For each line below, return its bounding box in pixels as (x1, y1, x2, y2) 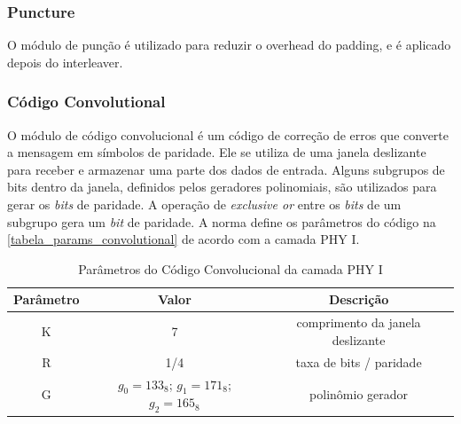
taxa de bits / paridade (295, 352, 422, 371)
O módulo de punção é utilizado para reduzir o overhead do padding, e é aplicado (7, 35, 451, 54)
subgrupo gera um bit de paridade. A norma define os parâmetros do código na (7, 212, 436, 231)
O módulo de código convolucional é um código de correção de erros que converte (7, 125, 449, 144)
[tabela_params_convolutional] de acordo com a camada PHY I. (7, 230, 360, 248)
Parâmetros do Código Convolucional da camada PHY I (78, 259, 383, 278)
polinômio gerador (309, 384, 409, 403)
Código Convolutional (7, 90, 166, 113)
